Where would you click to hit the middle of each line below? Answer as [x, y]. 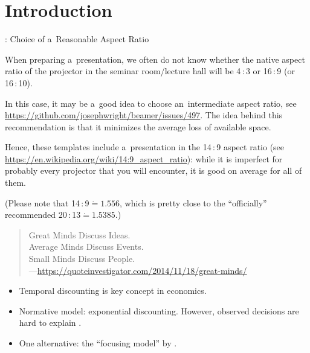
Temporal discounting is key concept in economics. [113, 291]
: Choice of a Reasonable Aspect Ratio [77, 39]
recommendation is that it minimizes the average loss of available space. [138, 126]
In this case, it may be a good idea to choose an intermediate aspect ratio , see [151, 103]
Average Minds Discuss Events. [86, 246]
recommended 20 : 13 [43, 215]
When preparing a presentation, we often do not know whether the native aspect [155, 59]
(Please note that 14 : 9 [47, 202]
